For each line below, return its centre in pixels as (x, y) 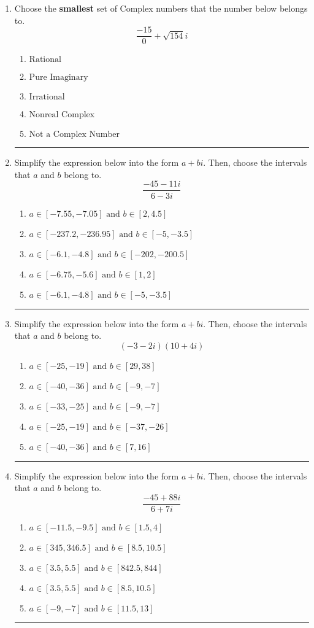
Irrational (47, 97)
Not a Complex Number (74, 135)
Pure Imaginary (59, 78)
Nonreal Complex (62, 115)
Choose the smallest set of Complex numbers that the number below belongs (161, 8)
